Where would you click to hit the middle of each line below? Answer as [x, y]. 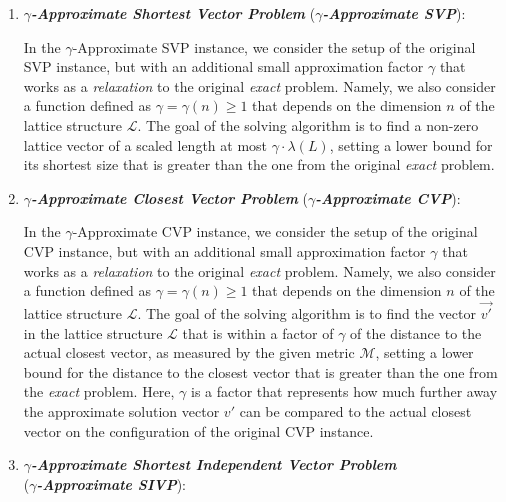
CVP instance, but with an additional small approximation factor [224, 250]
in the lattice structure [93, 332]
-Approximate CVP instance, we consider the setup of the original [275, 231]
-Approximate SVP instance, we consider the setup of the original [274, 46]
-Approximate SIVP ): [111, 483]
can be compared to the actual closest [355, 410]
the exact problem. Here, [99, 391]
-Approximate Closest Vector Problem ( [169, 197]
